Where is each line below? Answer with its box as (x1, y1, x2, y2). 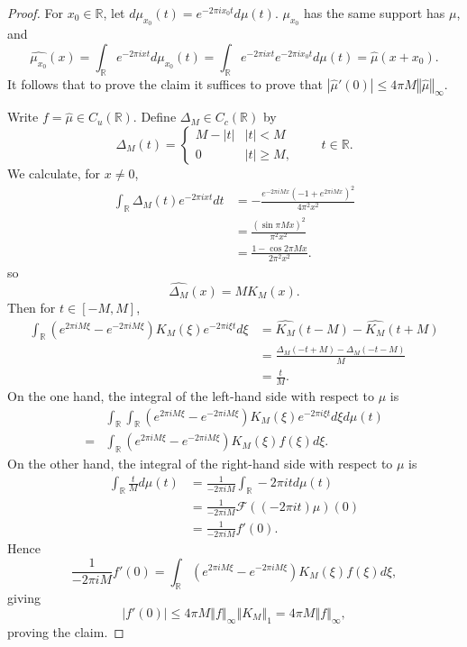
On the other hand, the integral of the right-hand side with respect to (7, 454, 393, 473)
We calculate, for (7, 163, 101, 182)
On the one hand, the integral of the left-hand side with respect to (7, 387, 375, 406)
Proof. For (7, 4, 64, 22)
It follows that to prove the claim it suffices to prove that (7, 74, 323, 93)
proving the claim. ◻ (7, 622, 124, 641)
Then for (7, 297, 56, 316)
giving (7, 588, 41, 607)
